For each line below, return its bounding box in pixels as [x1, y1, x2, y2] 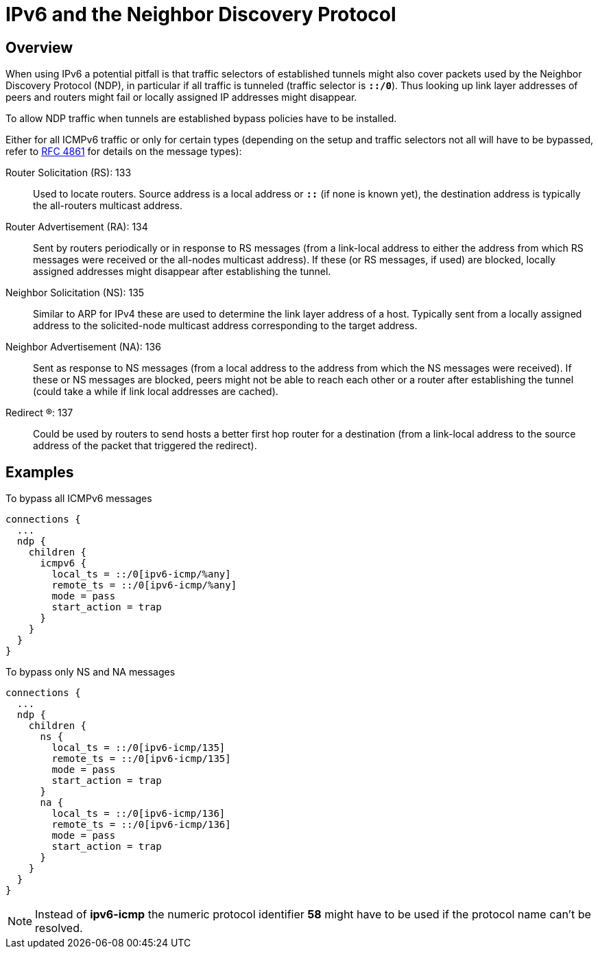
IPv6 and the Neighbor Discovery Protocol [5, 3, 396, 26]
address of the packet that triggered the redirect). [33, 440, 257, 452]
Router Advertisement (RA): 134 [5, 221, 148, 233]
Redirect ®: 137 [5, 407, 73, 419]
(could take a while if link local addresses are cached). [33, 385, 278, 398]
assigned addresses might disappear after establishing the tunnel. [33, 265, 331, 278]
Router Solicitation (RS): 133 [5, 167, 132, 179]
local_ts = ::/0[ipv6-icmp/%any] [51, 569, 231, 580]
